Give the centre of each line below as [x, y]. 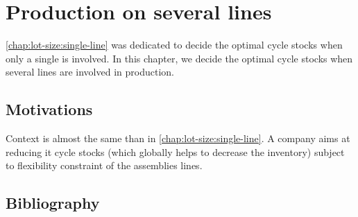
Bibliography [53, 203]
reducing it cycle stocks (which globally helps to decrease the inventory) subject [175, 151]
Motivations [49, 109]
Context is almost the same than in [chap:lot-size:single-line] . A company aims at [178, 138]
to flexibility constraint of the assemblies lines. [104, 165]
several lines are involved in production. [90, 72]
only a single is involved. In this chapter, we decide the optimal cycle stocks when [179, 58]
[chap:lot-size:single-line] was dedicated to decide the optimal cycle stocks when [174, 45]
